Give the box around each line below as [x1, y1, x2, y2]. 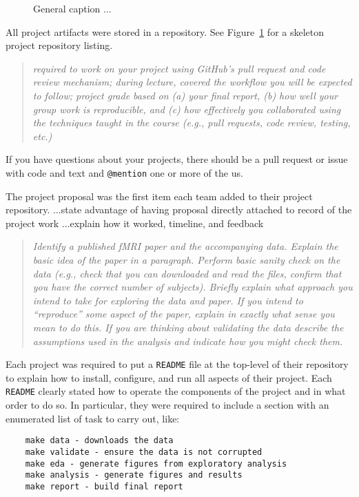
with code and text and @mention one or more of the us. [6, 165, 243, 179]
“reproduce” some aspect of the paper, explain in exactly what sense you [32, 306, 335, 321]
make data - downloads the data [25, 436, 174, 446]
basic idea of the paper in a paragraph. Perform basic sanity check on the [32, 252, 340, 266]
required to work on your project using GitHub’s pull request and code [32, 61, 326, 75]
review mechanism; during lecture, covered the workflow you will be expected [32, 75, 352, 89]
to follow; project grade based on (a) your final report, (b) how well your [32, 88, 338, 102]
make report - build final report [25, 481, 183, 491]
